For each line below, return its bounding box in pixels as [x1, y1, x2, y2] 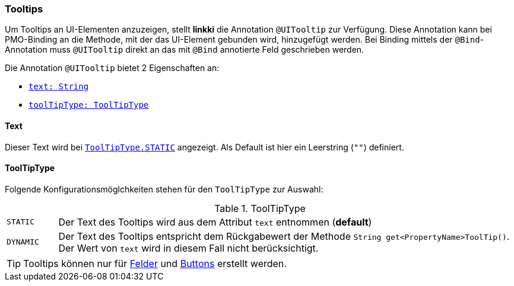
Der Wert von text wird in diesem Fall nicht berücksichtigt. [58, 242, 319, 254]
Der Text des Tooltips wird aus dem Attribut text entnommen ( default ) [58, 216, 372, 228]
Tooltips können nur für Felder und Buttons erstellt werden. [23, 257, 287, 269]
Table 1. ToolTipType [214, 202, 306, 214]
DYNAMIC [7, 237, 39, 247]
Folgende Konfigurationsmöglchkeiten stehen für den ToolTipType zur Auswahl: [5, 184, 323, 194]
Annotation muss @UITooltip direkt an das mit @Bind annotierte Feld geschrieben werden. [5, 44, 364, 55]
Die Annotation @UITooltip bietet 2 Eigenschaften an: [5, 63, 220, 73]
